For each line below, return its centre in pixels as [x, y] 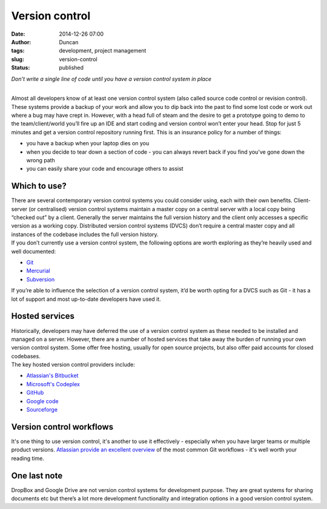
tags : [18, 51]
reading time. [28, 458]
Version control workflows [62, 427]
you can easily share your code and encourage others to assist [105, 169]
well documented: [34, 251]
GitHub [35, 393]
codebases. [26, 356]
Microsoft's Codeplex [53, 384]
